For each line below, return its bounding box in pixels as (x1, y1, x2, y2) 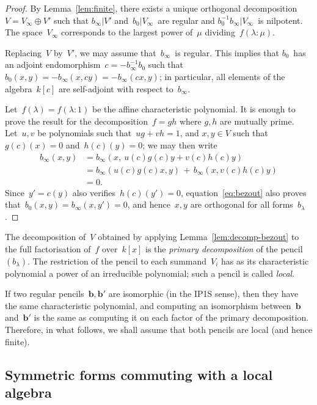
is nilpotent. (258, 13, 303, 26)
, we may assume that (75, 46, 156, 59)
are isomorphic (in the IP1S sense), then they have (108, 287, 299, 300)
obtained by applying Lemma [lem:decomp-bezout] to (98, 230, 299, 243)
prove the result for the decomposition (5, 114, 148, 127)
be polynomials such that (37, 126, 132, 139)
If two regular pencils (5, 287, 84, 300)
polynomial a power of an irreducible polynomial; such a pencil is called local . (5, 266, 295, 279)
